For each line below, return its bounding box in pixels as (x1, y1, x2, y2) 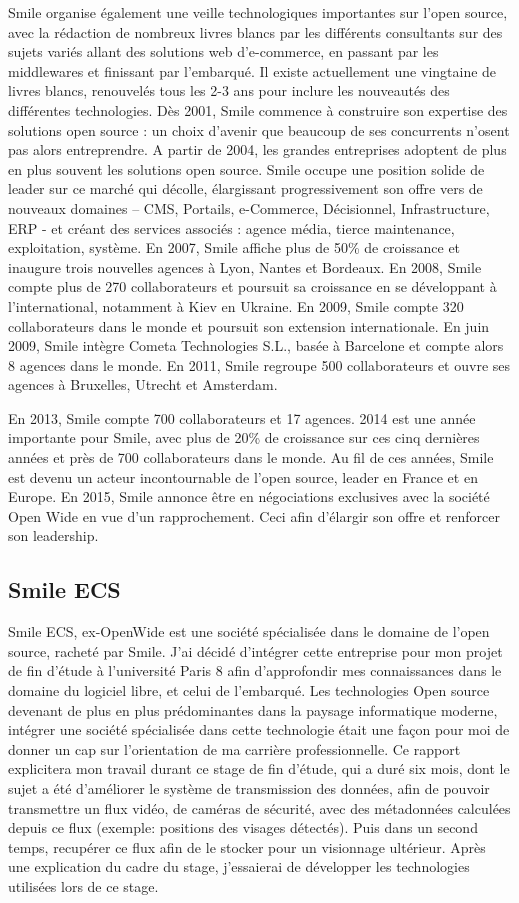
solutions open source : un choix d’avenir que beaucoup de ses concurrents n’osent (8, 119, 510, 140)
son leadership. (8, 525, 99, 546)
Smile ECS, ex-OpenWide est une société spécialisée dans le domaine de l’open (8, 621, 490, 642)
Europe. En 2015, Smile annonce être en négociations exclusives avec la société (8, 486, 490, 507)
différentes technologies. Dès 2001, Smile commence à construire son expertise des (8, 99, 508, 120)
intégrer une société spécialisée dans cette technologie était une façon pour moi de (8, 719, 510, 740)
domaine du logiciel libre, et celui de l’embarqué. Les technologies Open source (8, 680, 490, 701)
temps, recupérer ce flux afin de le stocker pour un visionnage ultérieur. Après (8, 836, 486, 857)
